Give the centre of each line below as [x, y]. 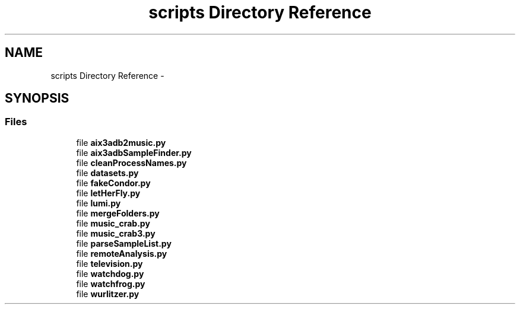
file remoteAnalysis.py [122, 253]
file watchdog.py [110, 273]
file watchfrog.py [111, 283]
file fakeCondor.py [113, 183]
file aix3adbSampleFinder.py [134, 152]
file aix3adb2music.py [121, 142]
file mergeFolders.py [118, 213]
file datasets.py [107, 173]
